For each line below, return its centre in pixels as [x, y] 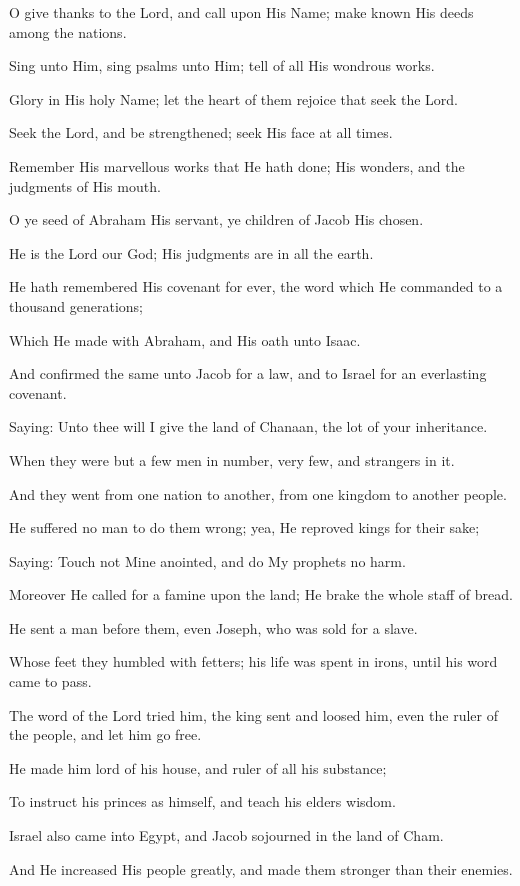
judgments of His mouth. [85, 185]
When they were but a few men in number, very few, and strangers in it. [232, 459]
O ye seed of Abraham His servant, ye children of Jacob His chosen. [216, 219]
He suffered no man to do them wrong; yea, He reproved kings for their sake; [244, 527]
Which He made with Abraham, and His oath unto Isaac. [185, 339]
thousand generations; [76, 305]
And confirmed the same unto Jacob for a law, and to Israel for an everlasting [248, 373]
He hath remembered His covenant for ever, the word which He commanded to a [256, 286]
